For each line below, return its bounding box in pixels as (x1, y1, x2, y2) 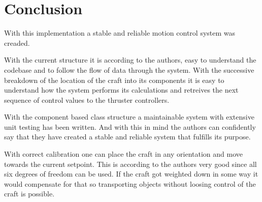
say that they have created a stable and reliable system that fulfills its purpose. (4, 131, 251, 142)
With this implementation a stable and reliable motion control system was (4, 27, 236, 38)
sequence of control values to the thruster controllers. (4, 94, 170, 105)
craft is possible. (4, 188, 55, 199)
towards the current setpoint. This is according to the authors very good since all (4, 158, 257, 169)
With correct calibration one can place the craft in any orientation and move (4, 149, 243, 159)
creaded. (4, 37, 30, 48)
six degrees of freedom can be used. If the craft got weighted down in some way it (4, 168, 258, 179)
